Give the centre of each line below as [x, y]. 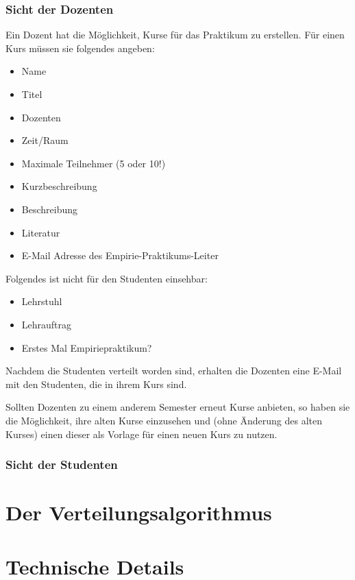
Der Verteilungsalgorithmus [139, 512]
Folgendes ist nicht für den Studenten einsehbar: [107, 278]
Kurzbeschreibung [59, 186]
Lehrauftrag [47, 324]
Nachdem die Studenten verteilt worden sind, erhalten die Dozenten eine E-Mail [174, 371]
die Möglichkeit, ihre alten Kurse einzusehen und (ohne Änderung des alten [164, 420]
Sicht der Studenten [62, 464]
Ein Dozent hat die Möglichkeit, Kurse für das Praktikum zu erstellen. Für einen [175, 35]
